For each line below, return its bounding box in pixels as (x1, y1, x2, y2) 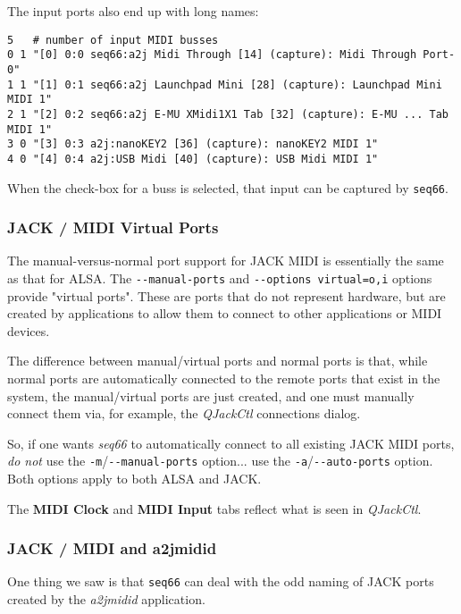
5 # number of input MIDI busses (7, 33, 219, 46)
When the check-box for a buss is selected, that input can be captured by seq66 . (7, 178, 448, 197)
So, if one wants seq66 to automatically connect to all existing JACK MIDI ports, (7, 433, 455, 452)
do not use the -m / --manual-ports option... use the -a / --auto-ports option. (7, 451, 433, 470)
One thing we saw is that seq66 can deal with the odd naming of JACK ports (7, 572, 434, 591)
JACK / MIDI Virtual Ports (7, 216, 219, 239)
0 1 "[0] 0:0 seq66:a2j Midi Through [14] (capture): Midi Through (7, 48, 417, 62)
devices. (7, 321, 50, 340)
